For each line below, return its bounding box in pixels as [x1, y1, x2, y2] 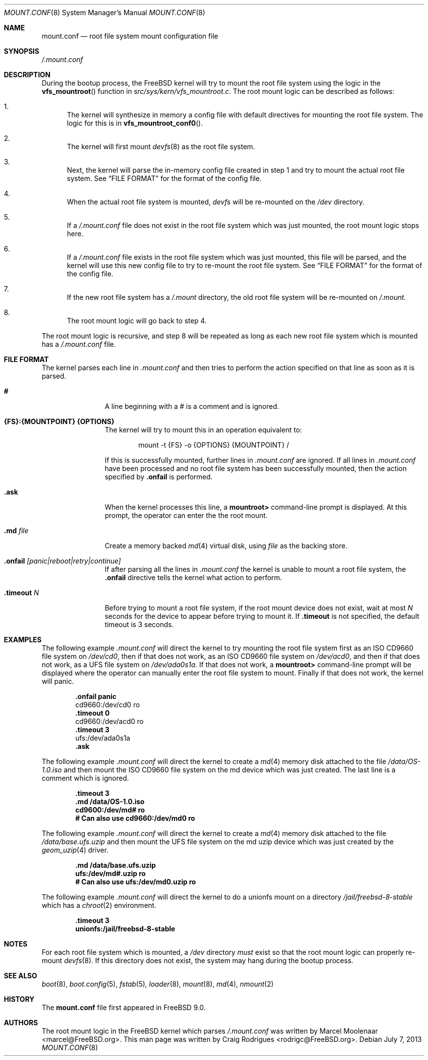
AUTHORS [4, 1018, 38, 1027]
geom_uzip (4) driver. [42, 846, 108, 854]
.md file [4, 526, 29, 535]
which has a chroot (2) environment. [42, 901, 156, 909]
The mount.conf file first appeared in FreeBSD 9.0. [42, 1003, 206, 1012]
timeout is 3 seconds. [105, 620, 174, 629]
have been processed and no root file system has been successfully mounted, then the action [105, 464, 407, 473]
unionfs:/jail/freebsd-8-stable [75, 925, 175, 933]
